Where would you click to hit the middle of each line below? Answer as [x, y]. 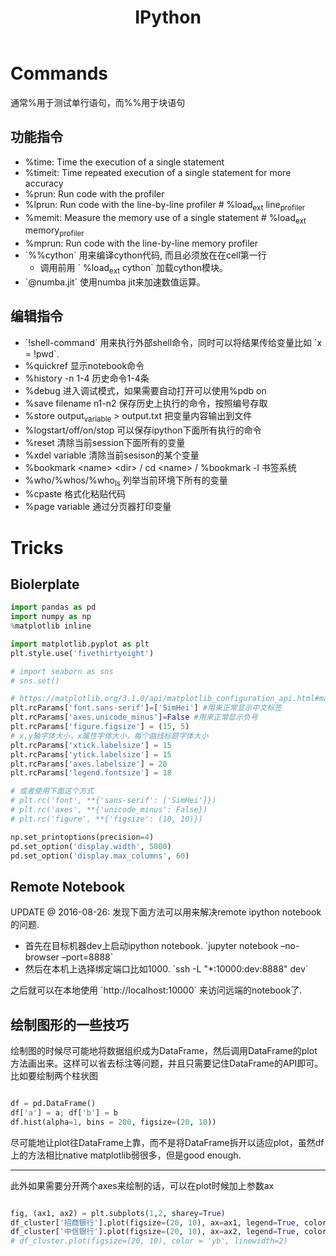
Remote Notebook [68, 886]
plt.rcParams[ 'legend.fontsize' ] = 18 [91, 773]
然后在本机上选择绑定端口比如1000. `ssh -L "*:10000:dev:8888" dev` [166, 969]
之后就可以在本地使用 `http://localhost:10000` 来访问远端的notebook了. [156, 990]
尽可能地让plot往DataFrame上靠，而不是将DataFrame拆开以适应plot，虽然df [167, 1142]
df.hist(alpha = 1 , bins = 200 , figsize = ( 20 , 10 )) [113, 1122]
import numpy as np [51, 617]
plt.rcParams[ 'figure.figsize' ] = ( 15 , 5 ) [100, 727]
